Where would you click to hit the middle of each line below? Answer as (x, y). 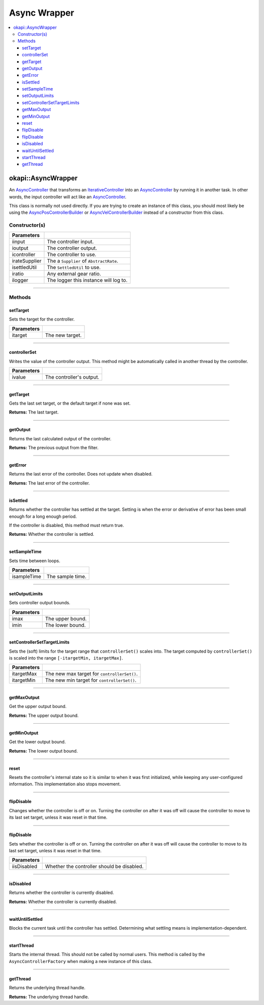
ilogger (20, 280)
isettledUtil (24, 267)
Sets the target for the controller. (42, 319)
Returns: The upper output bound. (44, 715)
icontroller (24, 254)
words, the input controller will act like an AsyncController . (68, 197)
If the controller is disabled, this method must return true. (66, 525)
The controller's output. (72, 377)
